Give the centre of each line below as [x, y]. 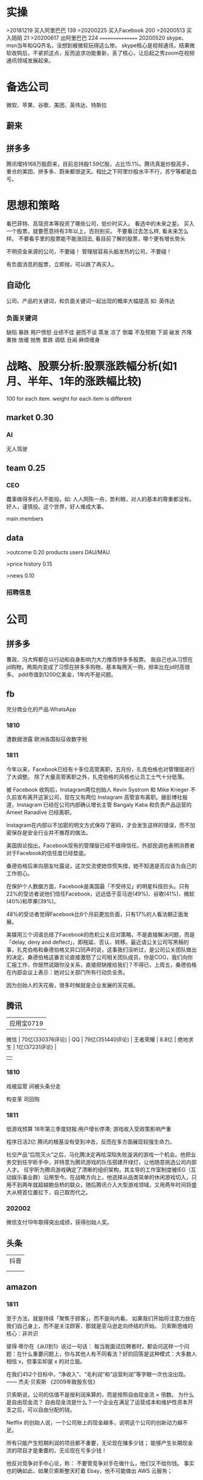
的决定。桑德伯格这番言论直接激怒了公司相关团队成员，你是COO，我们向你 [100, 957]
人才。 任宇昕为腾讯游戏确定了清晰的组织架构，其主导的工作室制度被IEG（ [99, 1170]
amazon [22, 1287]
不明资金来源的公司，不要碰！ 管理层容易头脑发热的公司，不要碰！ [89, 252]
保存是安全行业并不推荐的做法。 [51, 832]
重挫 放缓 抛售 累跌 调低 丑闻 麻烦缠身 [53, 340]
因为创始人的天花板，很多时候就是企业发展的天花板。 [72, 985]
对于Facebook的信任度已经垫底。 [48, 853]
